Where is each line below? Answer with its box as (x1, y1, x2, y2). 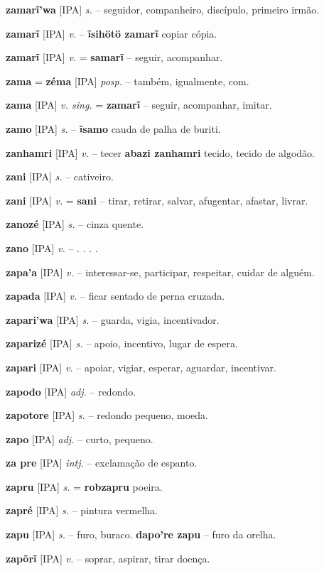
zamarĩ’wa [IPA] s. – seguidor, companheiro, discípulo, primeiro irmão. (6, 2, 320, 16)
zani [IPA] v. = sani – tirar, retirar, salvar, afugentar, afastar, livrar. (6, 192, 308, 207)
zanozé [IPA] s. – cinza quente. (6, 217, 144, 232)
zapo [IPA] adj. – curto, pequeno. (6, 431, 153, 446)
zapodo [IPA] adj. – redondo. (6, 384, 136, 398)
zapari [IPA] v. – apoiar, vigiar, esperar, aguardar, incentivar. (6, 359, 276, 374)
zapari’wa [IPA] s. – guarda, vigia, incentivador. (6, 312, 220, 327)
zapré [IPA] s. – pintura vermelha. (6, 503, 158, 518)
